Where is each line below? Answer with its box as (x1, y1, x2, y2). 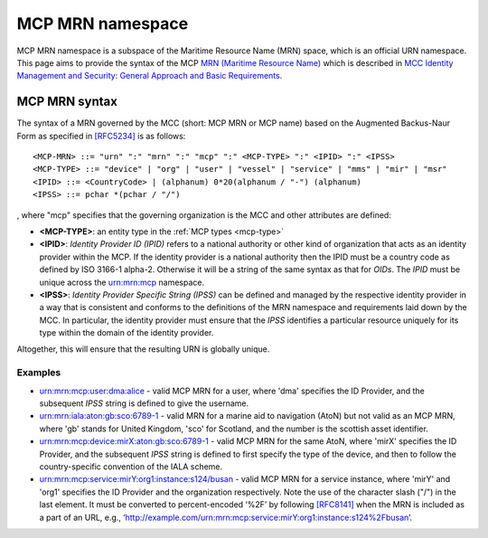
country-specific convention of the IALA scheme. (39, 461, 223, 472)
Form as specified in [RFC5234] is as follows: (16, 130, 186, 141)
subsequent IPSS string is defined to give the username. (39, 398, 249, 409)
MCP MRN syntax (16, 94, 117, 109)
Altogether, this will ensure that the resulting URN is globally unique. (16, 344, 270, 354)
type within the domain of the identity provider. (39, 327, 214, 338)
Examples (16, 366, 61, 379)
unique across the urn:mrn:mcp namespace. (39, 277, 205, 288)
